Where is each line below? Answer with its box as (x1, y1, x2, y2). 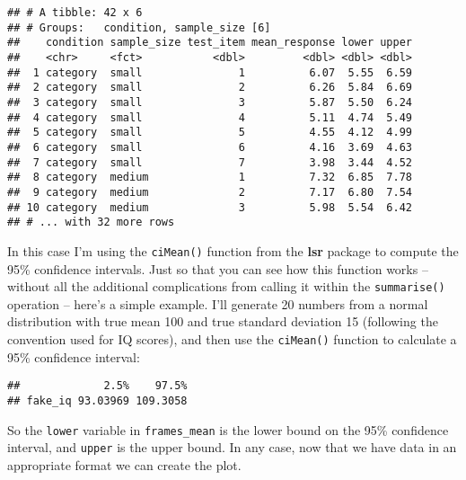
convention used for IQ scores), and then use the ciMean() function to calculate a (7, 329, 457, 348)
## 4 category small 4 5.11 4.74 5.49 (7, 111, 413, 124)
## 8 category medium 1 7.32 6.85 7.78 (7, 171, 413, 184)
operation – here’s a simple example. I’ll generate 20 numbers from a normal (7, 294, 428, 313)
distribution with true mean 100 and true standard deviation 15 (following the (7, 312, 438, 331)
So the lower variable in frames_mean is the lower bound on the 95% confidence (7, 420, 449, 439)
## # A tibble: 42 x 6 (7, 6, 143, 19)
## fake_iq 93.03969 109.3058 (7, 394, 188, 407)
